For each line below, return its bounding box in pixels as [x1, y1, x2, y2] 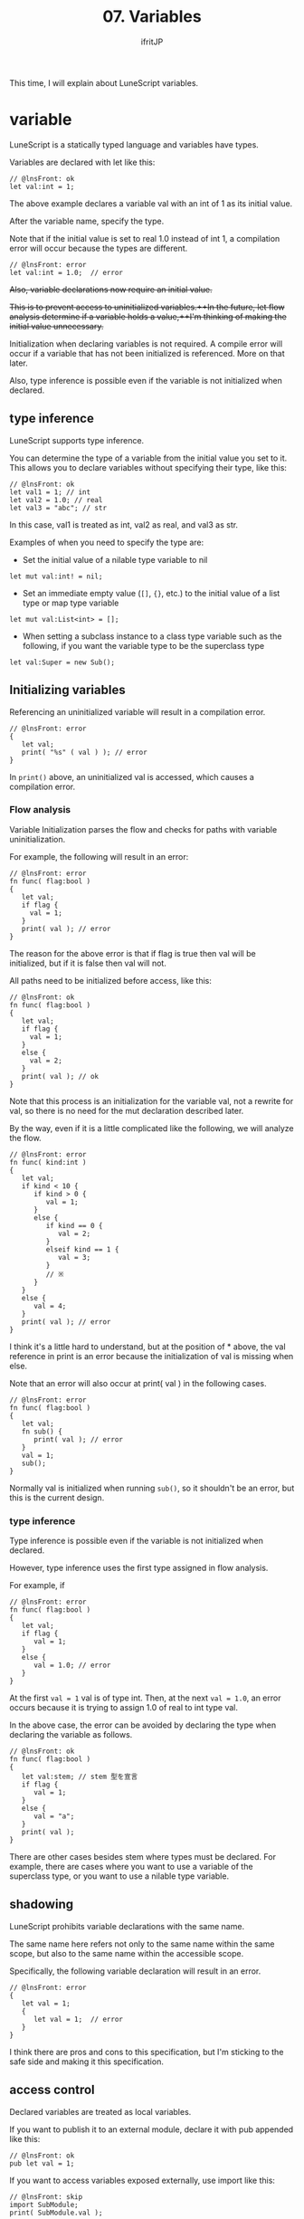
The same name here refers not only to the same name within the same [9, 1938, 275, 1949]
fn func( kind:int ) [9, 1157, 88, 1167]
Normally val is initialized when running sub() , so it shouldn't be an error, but [9, 1482, 295, 1493]
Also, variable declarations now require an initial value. [9, 283, 213, 295]
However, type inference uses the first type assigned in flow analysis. [9, 1563, 269, 1574]
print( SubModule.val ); [9, 2208, 103, 2217]
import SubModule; [9, 2200, 79, 2209]
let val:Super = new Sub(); [9, 658, 116, 667]
